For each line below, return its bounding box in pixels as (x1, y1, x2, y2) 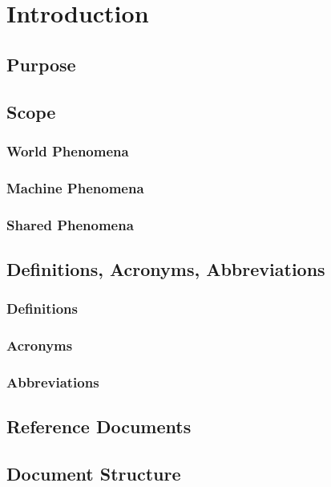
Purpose (6, 51, 76, 76)
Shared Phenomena (6, 214, 134, 234)
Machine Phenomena (6, 177, 144, 197)
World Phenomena (6, 140, 129, 160)
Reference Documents (6, 414, 192, 439)
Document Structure (6, 461, 181, 485)
